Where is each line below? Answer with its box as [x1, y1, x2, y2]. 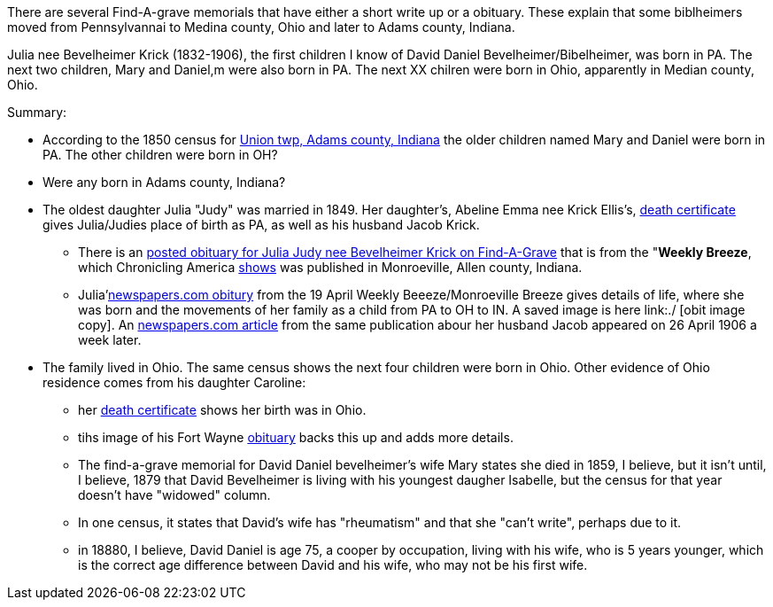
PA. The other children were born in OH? [43, 147, 278, 162]
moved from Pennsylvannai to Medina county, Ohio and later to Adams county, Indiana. [7, 19, 515, 35]
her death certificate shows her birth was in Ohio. [78, 402, 367, 417]
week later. [78, 332, 142, 347]
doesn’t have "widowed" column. [78, 487, 271, 502]
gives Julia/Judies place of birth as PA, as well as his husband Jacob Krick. [43, 217, 480, 232]
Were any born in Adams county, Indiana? [43, 175, 286, 190]
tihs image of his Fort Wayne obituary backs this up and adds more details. [78, 430, 514, 445]
